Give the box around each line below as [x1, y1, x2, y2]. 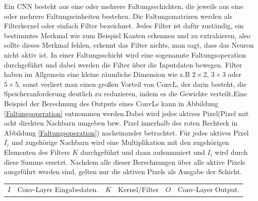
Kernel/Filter [118, 184, 159, 195]
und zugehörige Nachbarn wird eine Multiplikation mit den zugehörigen [11, 137, 229, 147]
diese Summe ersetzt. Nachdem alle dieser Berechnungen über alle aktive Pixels [4, 156, 246, 167]
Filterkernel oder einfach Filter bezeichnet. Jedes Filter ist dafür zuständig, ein [4, 20, 244, 31]
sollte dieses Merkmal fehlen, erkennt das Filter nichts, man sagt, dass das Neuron [4, 40, 254, 50]
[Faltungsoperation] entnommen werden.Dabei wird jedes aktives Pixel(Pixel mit [4, 108, 249, 118]
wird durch [214, 146, 248, 157]
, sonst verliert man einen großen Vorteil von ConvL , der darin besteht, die [18, 78, 247, 89]
